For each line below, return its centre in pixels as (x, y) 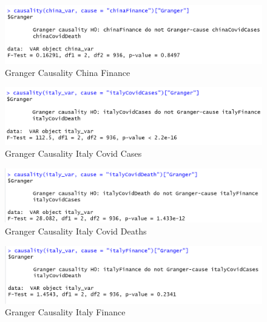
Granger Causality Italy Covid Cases (73, 153)
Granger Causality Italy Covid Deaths (76, 231)
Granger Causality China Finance (68, 72)
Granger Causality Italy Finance (65, 312)
